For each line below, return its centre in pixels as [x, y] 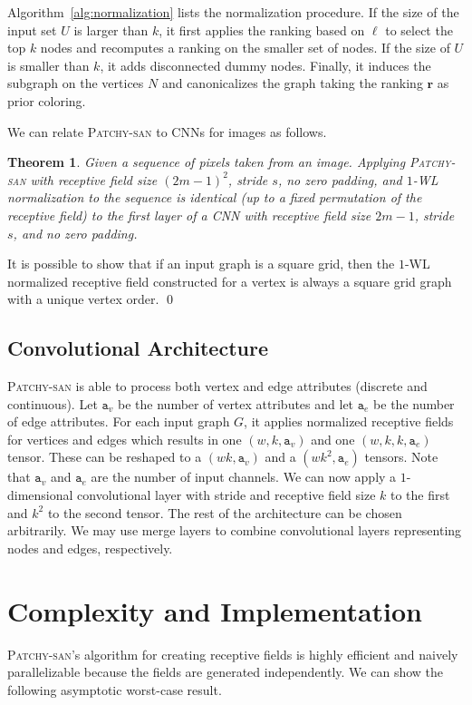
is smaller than [48, 65]
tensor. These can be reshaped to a [105, 457]
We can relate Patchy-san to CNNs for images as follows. [167, 131]
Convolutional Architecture [138, 348]
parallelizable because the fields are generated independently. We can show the [226, 672]
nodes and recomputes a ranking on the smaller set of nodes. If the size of [245, 48]
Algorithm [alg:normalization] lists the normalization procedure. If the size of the [233, 12]
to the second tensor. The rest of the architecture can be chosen [225, 512]
